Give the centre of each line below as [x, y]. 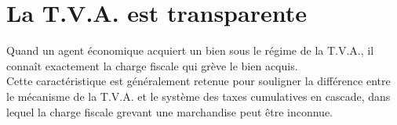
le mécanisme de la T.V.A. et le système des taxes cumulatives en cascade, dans [198, 96]
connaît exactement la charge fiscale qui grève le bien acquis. [152, 65]
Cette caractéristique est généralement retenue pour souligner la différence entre [198, 81]
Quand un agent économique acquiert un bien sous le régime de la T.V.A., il [190, 50]
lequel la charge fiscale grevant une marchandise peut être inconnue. [170, 111]
